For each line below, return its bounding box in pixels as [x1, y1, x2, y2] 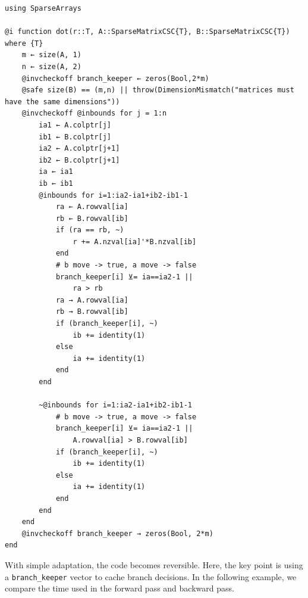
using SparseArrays [5, 4, 81, 13]
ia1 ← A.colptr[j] [39, 120, 111, 129]
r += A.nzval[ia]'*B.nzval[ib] [73, 237, 197, 246]
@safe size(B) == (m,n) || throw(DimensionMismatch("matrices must [21, 86, 294, 95]
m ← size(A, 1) [21, 51, 81, 60]
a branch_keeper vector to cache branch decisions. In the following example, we [5, 570, 297, 583]
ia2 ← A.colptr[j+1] [39, 144, 120, 153]
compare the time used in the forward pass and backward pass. [5, 582, 234, 594]
